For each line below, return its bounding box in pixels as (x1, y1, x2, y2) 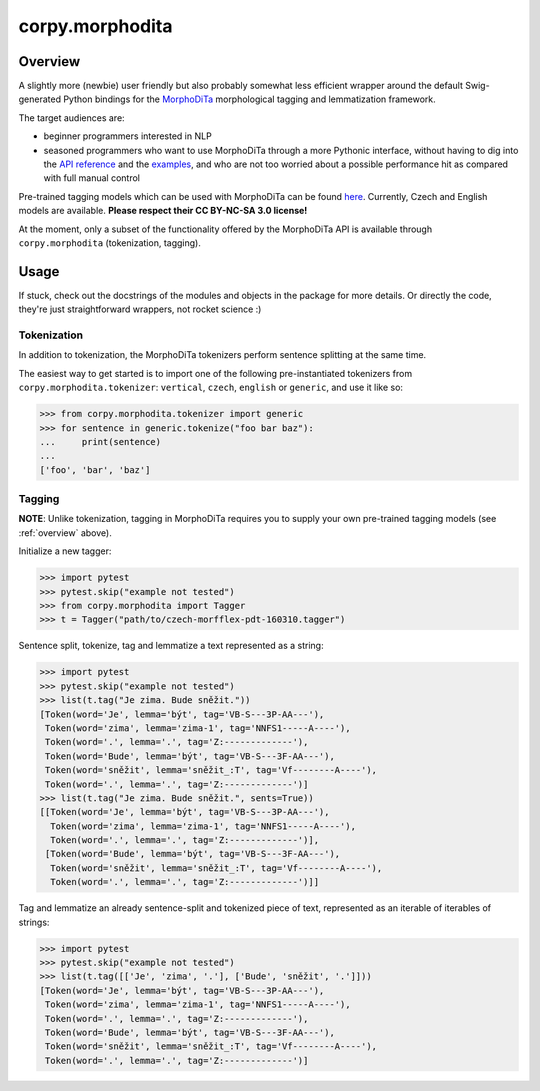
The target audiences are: (18, 111, 125, 124)
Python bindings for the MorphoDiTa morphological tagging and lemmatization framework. (63, 93, 437, 105)
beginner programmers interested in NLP (43, 130, 212, 142)
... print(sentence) (39, 436, 162, 447)
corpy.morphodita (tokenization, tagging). (18, 236, 202, 249)
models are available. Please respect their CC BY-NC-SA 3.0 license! (18, 205, 308, 217)
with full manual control (43, 172, 140, 184)
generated (18, 93, 62, 105)
